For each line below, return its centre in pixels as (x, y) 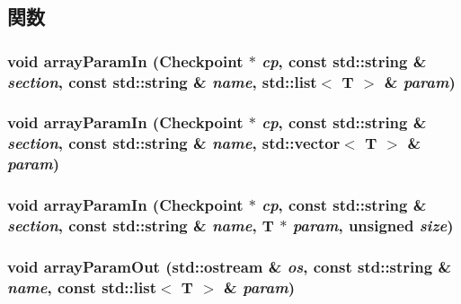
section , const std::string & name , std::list (162, 81)
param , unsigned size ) (373, 226)
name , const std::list (82, 287)
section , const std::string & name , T (141, 226)
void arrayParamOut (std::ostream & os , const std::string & (230, 266)
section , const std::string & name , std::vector (174, 143)
